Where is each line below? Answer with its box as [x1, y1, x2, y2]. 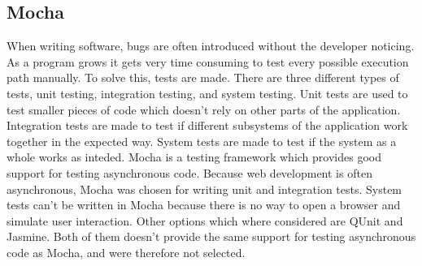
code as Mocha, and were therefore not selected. [7, 243, 246, 260]
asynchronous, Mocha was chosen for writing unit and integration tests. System [7, 180, 402, 197]
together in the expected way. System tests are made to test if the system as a [7, 132, 397, 149]
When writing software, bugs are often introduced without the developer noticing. [7, 37, 415, 54]
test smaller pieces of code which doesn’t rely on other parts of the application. [7, 101, 401, 118]
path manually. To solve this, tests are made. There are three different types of [7, 69, 399, 86]
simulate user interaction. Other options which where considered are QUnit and [7, 212, 403, 229]
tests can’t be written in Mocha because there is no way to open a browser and [7, 196, 401, 213]
